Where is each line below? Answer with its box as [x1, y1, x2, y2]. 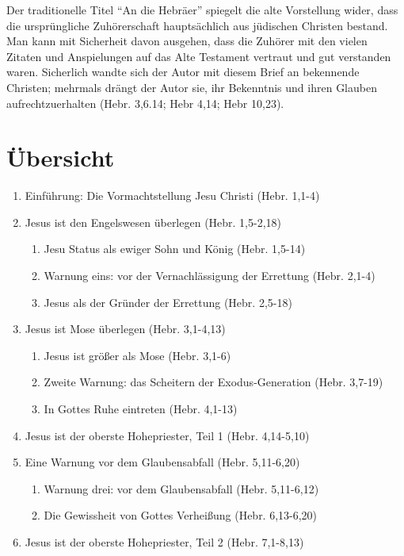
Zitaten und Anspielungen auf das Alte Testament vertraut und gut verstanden [6, 48, 391, 64]
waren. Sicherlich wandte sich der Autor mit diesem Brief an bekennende [6, 63, 360, 80]
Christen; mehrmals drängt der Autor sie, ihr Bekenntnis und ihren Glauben [6, 79, 377, 95]
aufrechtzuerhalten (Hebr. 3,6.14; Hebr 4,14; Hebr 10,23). [6, 94, 284, 111]
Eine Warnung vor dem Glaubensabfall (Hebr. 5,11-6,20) [25, 454, 300, 470]
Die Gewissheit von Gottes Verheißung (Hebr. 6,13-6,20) [44, 507, 318, 523]
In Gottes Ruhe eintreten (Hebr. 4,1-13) [44, 401, 238, 417]
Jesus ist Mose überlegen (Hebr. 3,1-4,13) [25, 320, 226, 337]
